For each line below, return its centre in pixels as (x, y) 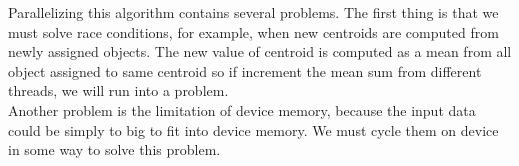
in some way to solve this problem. (114, 149)
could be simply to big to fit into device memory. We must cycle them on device (253, 129)
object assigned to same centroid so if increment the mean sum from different (245, 70)
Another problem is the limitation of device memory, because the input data (242, 109)
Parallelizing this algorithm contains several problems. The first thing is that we (253, 12)
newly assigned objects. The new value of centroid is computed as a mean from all (260, 51)
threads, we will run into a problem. (118, 90)
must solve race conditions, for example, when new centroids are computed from (253, 31)
